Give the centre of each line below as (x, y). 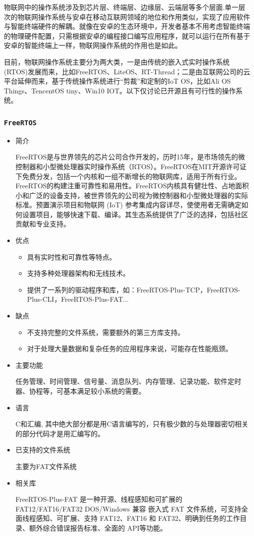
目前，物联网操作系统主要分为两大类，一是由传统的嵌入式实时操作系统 (117, 61)
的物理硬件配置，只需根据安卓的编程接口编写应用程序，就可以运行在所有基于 (127, 35)
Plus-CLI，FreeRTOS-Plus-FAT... (78, 299)
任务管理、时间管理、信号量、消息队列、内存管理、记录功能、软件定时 (128, 381)
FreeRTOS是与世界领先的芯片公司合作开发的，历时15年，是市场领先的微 (130, 157)
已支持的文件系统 (43, 450)
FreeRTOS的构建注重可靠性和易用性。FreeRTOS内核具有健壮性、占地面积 (132, 186)
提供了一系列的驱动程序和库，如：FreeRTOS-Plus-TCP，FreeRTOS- (134, 289)
